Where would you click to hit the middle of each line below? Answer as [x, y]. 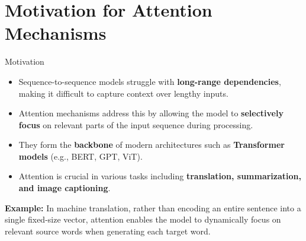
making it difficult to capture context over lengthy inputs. [123, 93]
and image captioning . [65, 188]
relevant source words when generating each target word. [108, 231]
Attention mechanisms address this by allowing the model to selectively [151, 113]
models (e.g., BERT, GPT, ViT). [80, 156]
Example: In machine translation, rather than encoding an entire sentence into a [153, 207]
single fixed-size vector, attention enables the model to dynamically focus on [143, 219]
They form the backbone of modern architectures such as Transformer [152, 145]
